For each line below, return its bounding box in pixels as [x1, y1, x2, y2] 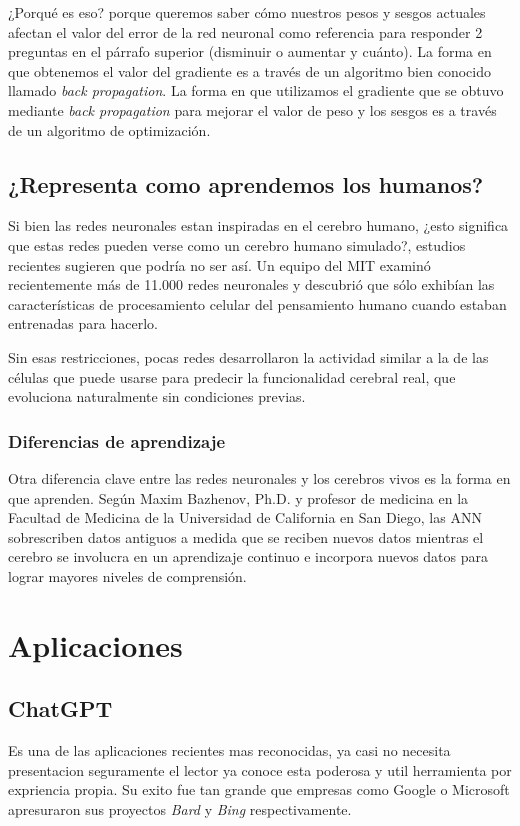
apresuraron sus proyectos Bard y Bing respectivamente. [8, 798, 352, 819]
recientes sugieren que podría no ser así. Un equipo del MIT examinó [8, 254, 431, 275]
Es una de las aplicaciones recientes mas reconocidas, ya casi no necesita [8, 740, 451, 761]
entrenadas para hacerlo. [8, 313, 158, 334]
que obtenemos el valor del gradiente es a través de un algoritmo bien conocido [8, 60, 491, 81]
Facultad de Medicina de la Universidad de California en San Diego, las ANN [8, 507, 482, 528]
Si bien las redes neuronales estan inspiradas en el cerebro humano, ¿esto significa [8, 215, 509, 236]
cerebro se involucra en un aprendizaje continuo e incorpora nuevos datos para [8, 546, 489, 567]
